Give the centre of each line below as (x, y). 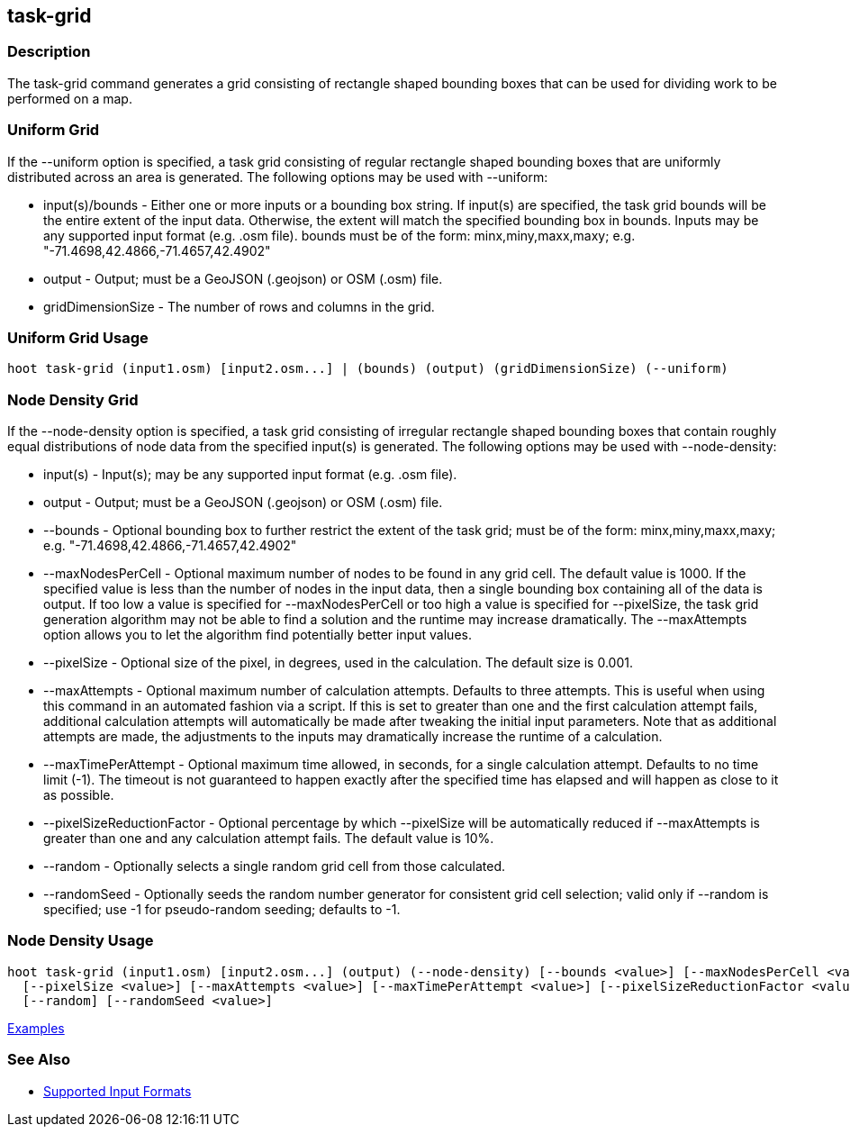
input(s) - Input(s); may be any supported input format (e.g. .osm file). (250, 475)
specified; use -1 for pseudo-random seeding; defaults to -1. (222, 910)
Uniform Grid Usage (78, 337)
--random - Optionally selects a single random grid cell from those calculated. (275, 866)
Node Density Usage (81, 941)
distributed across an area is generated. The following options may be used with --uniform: (278, 177)
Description (49, 52)
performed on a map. (70, 98)
